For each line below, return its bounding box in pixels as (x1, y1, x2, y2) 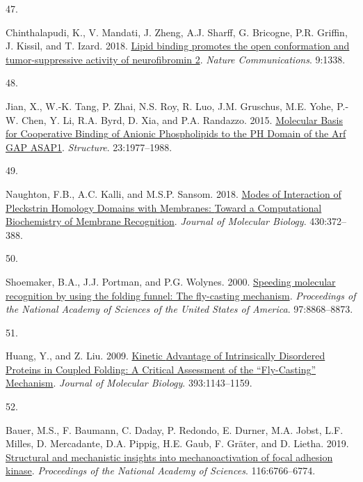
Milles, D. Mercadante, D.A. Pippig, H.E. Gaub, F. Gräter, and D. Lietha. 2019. (6, 436, 349, 451)
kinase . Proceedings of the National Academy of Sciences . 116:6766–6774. (6, 463, 316, 478)
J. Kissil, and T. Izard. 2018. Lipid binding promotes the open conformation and (6, 38, 350, 53)
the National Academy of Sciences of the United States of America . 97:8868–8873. (6, 302, 353, 316)
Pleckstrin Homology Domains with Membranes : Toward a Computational (6, 200, 322, 215)
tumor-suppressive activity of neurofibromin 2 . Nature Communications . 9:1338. (6, 52, 346, 66)
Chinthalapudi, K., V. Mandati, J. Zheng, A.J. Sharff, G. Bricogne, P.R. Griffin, (6, 24, 348, 39)
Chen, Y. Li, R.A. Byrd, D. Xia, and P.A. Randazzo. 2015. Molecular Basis (21, 112, 344, 127)
